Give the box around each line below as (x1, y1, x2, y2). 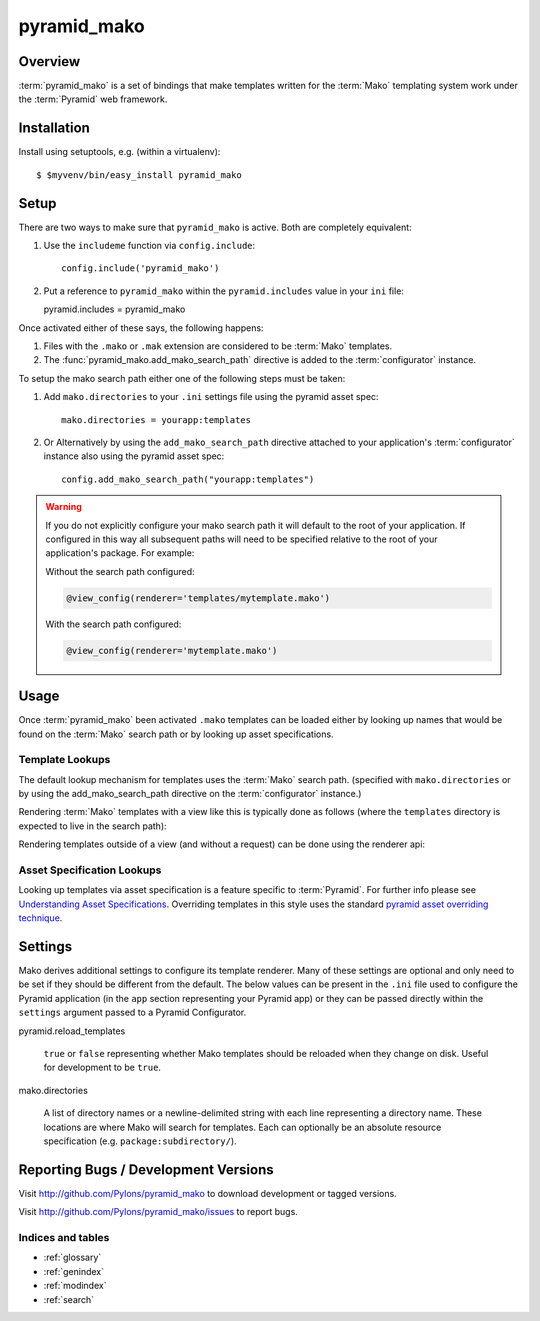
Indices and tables (18, 1231, 110, 1245)
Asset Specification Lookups (18, 863, 162, 877)
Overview (18, 53, 81, 70)
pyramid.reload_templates (18, 1025, 126, 1037)
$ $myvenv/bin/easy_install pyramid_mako (36, 169, 242, 180)
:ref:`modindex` (43, 1280, 107, 1292)
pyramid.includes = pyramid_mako (43, 303, 186, 315)
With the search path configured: (45, 618, 182, 630)
